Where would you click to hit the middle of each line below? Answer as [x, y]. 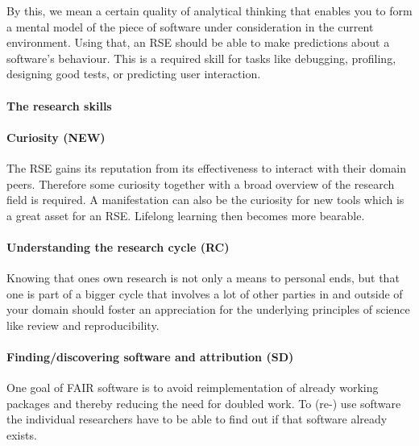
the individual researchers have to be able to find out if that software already [197, 419]
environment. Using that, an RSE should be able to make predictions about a [198, 42]
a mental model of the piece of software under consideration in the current [190, 26]
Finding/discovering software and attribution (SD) [150, 357]
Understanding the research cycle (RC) [118, 246]
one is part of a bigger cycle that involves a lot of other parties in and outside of [205, 293]
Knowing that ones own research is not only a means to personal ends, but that [203, 278]
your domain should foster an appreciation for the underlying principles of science [208, 309]
